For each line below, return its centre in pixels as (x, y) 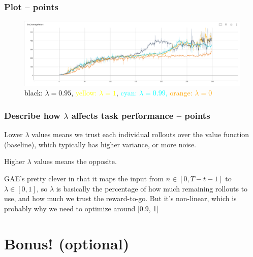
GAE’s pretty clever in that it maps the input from (84, 178)
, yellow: (84, 93)
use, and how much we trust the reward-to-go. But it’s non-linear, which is (120, 198)
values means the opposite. (75, 161)
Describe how (32, 115)
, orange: (179, 93)
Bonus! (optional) (67, 243)
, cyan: (126, 93)
